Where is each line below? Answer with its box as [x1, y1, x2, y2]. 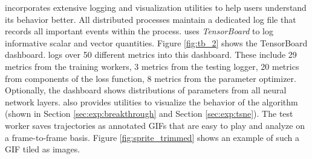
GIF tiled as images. [5, 143, 80, 155]
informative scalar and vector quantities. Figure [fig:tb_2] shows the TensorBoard [5, 36, 308, 49]
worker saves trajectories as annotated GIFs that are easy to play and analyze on [5, 119, 305, 131]
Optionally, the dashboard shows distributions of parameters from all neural [5, 84, 287, 96]
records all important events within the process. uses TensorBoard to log [5, 25, 273, 37]
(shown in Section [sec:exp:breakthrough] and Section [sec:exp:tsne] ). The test [5, 107, 293, 120]
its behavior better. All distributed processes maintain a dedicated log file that [5, 13, 296, 25]
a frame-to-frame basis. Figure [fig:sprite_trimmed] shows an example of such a [5, 131, 299, 143]
